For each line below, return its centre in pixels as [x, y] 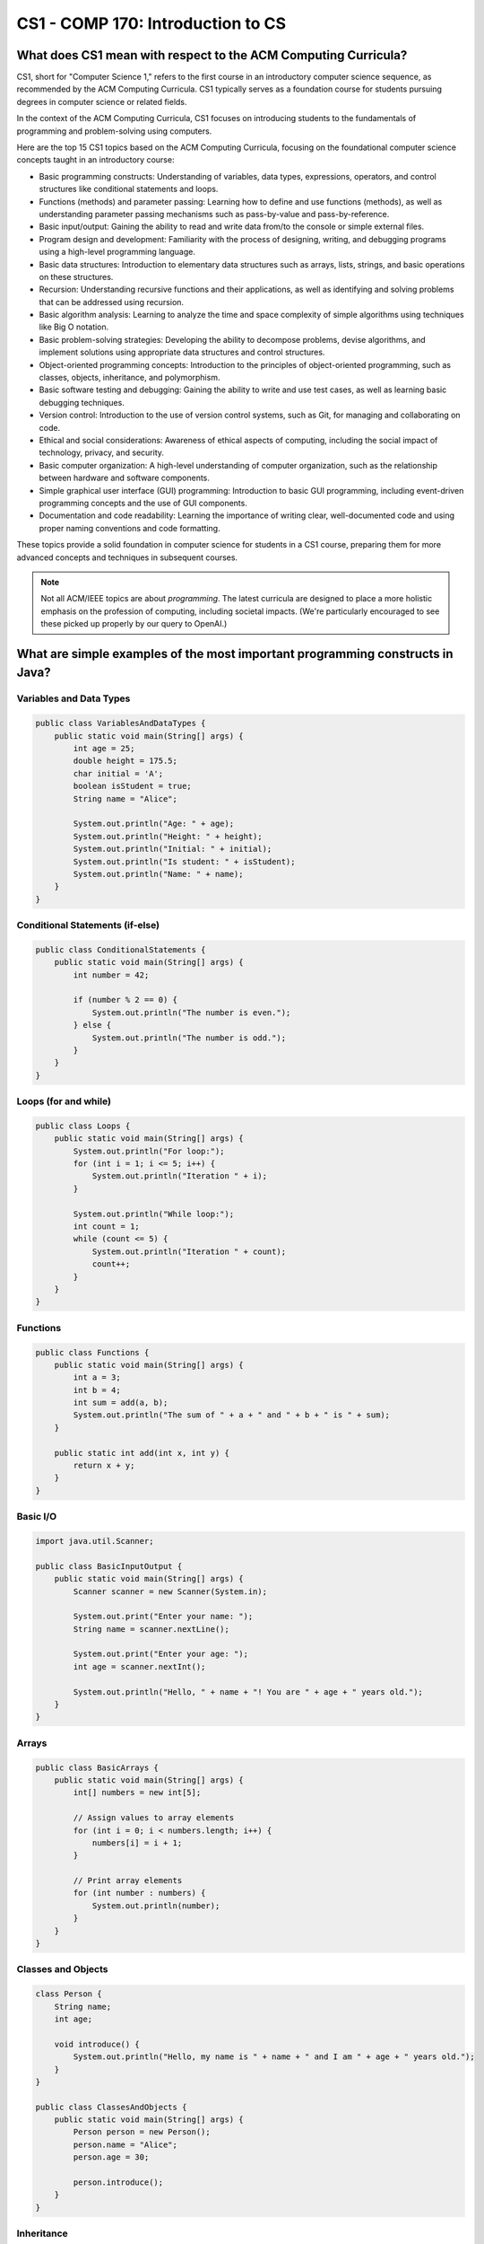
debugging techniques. [82, 402]
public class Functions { [92, 1352]
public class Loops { [83, 1126]
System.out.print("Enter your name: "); [163, 1617]
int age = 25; [104, 749]
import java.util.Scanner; [95, 1541]
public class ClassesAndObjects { [111, 2107]
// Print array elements [128, 1881]
